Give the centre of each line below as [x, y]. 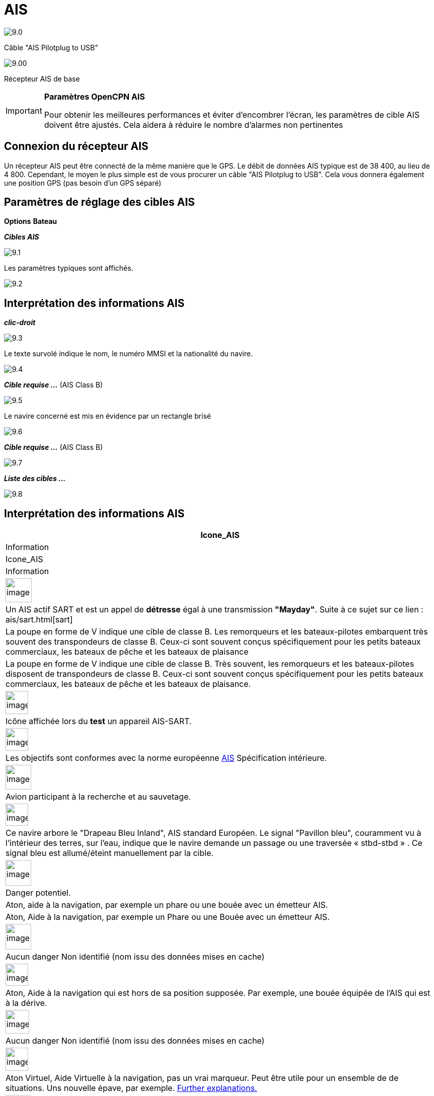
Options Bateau [31, 221]
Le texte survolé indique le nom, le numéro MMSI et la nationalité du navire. [129, 354]
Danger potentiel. [38, 893]
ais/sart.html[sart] [39, 620]
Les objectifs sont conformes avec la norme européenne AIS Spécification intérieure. [166, 758]
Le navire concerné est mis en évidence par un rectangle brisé [107, 416]
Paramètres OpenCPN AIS [94, 96]
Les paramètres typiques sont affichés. [69, 268]
